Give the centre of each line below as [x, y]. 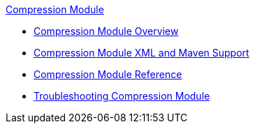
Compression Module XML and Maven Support [141, 53]
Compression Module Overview [106, 31]
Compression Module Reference [108, 74]
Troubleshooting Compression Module [122, 96]
